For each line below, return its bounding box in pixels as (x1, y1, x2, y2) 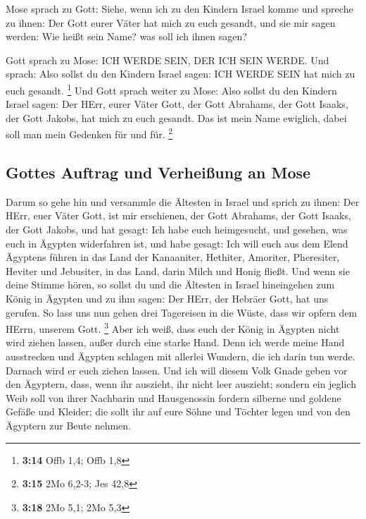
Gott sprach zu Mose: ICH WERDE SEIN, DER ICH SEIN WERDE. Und (6, 52, 329, 67)
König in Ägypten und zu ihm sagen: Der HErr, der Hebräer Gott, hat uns (6, 291, 329, 306)
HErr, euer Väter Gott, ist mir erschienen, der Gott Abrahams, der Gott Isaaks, (6, 208, 351, 223)
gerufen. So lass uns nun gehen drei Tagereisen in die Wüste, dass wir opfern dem (6, 305, 358, 319)
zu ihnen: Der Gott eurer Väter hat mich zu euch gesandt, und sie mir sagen (6, 15, 336, 30)
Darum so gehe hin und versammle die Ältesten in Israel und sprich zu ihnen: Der (6, 194, 360, 209)
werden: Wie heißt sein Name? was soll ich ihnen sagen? (6, 29, 247, 44)
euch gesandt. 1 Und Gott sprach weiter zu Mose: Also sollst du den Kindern (6, 80, 337, 97)
